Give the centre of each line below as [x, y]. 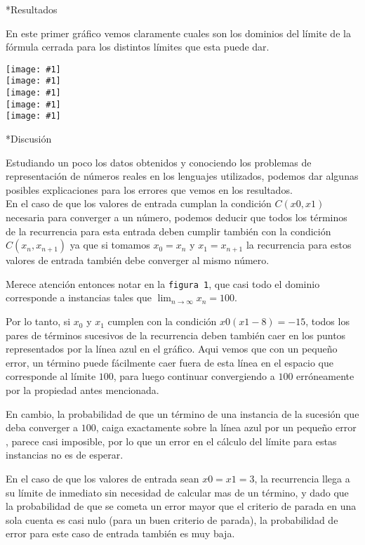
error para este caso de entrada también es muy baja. [120, 533]
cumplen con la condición [162, 321]
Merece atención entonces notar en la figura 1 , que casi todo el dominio [163, 283]
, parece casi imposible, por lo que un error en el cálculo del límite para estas [171, 441]
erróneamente [325, 376]
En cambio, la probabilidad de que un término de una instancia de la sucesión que [182, 413]
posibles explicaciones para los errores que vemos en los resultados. [149, 189]
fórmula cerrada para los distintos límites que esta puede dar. [138, 47]
